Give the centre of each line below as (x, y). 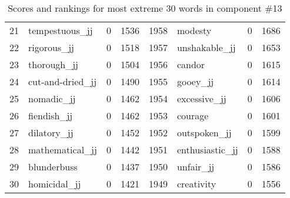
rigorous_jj (51, 47)
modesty (194, 30)
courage (193, 115)
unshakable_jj (206, 47)
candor (191, 64)
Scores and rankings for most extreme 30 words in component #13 (145, 8)
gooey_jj (195, 81)
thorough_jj (53, 64)
